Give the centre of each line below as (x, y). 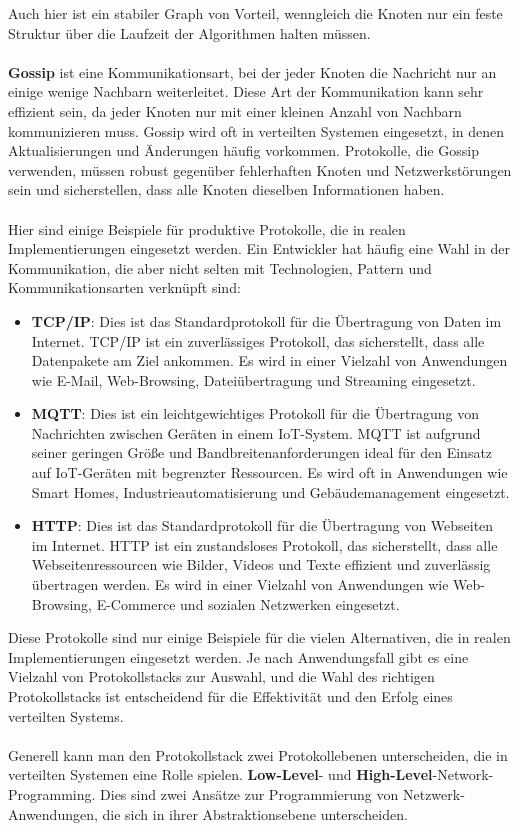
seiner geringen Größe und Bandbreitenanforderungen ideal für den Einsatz (262, 452)
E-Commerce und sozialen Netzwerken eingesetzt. (248, 603)
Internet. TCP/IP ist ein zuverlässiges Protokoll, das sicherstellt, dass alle (258, 340)
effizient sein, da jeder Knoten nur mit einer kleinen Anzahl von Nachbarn (235, 110)
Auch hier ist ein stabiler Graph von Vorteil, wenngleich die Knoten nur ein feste (255, 13)
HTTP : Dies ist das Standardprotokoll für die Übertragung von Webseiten (262, 525)
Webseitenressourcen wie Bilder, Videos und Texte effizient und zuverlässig (261, 564)
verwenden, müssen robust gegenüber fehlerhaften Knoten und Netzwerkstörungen (260, 169)
